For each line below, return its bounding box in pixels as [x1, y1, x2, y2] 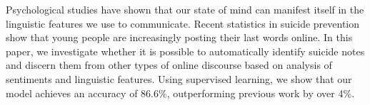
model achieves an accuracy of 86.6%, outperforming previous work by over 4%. [6, 85, 355, 100]
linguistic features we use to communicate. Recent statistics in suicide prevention [6, 16, 360, 31]
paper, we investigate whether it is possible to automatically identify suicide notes [6, 43, 365, 58]
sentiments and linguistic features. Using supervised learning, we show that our [6, 71, 352, 86]
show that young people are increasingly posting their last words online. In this [6, 30, 353, 45]
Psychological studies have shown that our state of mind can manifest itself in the [6, 2, 364, 16]
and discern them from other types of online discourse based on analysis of [6, 57, 332, 72]
